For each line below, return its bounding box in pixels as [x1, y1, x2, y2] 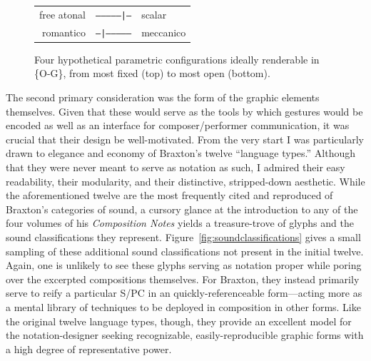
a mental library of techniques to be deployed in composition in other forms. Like [6, 299, 361, 314]
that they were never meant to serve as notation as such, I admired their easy [6, 159, 345, 174]
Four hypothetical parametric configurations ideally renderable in [34, 51, 320, 66]
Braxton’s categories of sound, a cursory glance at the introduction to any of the [6, 201, 358, 216]
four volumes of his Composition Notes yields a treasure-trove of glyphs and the [6, 215, 354, 230]
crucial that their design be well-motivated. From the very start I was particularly [6, 131, 364, 146]
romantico [41, 24, 86, 39]
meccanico [141, 24, 186, 39]
